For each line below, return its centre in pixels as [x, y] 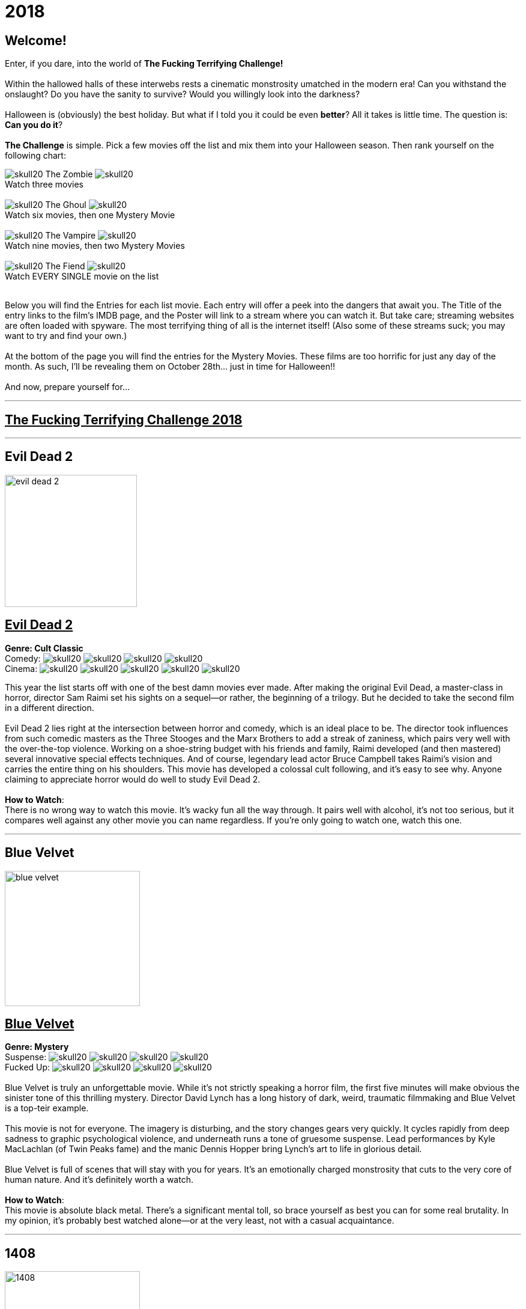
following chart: [35, 156]
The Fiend [65, 266]
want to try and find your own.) [66, 336]
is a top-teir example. [47, 1108]
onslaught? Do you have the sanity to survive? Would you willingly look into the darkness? [183, 94]
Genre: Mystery [37, 1047]
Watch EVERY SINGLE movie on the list [82, 276]
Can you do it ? [34, 125]
